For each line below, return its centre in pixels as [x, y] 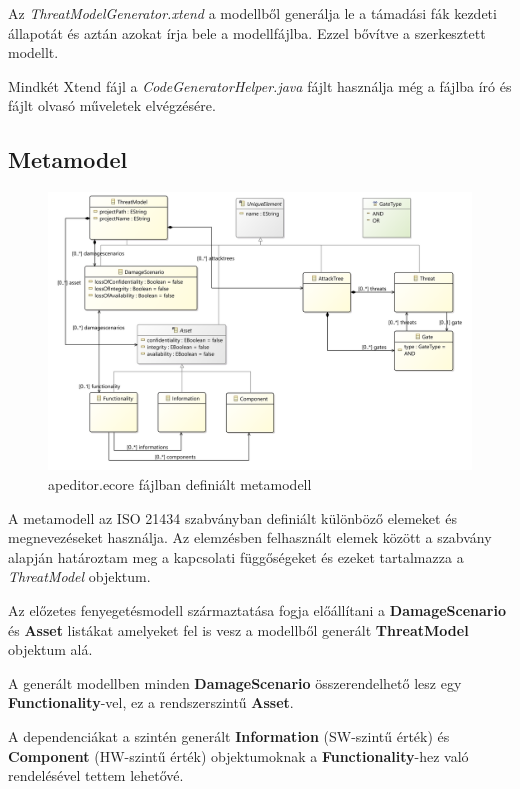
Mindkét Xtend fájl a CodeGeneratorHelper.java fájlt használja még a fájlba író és [260, 85]
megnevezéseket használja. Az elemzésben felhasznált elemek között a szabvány [250, 537]
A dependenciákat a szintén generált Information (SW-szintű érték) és [229, 735]
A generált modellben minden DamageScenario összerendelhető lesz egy [235, 682]
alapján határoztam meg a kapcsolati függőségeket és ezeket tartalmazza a [236, 556]
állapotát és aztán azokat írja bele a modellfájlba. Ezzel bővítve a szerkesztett [247, 32]
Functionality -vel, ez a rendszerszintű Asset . [151, 702]
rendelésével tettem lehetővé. [96, 775]
